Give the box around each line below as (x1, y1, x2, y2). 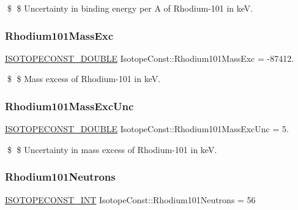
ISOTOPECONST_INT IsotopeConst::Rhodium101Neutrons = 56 (5, 193, 256, 206)
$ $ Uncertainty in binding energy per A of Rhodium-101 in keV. (7, 2, 253, 14)
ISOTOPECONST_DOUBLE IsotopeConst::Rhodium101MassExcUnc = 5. (5, 122, 289, 135)
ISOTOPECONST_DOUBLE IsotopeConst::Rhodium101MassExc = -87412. (5, 51, 294, 64)
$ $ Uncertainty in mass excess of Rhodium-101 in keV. (7, 143, 217, 156)
